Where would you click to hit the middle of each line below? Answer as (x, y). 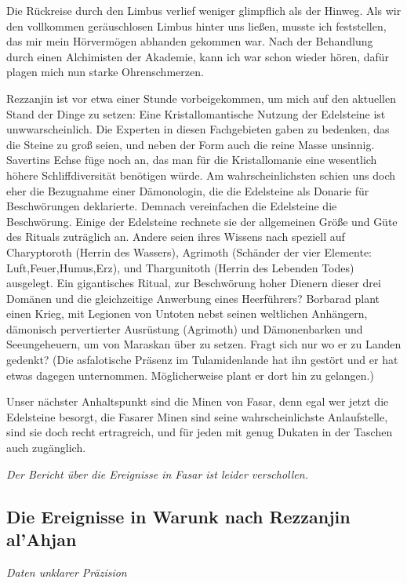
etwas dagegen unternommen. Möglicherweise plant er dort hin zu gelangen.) (190, 375)
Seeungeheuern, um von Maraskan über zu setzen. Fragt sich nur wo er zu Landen (204, 344)
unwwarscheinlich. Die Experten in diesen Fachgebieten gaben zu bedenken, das (198, 129)
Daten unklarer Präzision (67, 572)
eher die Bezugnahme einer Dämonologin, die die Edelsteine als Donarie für (188, 190)
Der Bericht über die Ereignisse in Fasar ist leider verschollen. (157, 474)
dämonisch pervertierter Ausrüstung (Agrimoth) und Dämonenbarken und (185, 328)
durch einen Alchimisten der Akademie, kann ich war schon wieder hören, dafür (198, 56)
